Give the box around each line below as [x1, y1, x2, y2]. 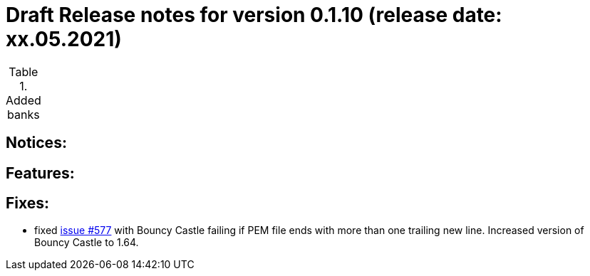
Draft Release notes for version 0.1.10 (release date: [6, 3, 502, 27]
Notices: [6, 134, 67, 152]
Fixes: [6, 194, 50, 213]
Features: [6, 164, 75, 182]
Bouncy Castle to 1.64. [34, 236, 139, 249]
